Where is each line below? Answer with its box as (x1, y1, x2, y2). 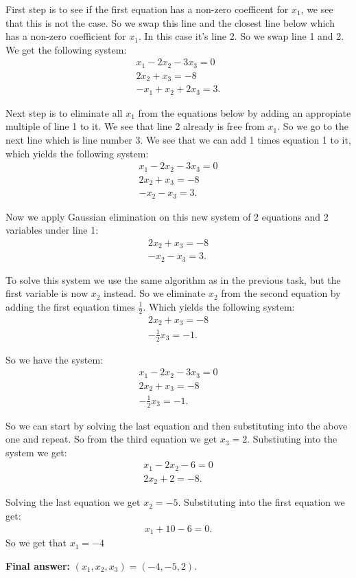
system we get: (5, 445, 67, 459)
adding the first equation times (5, 300, 135, 313)
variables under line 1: (5, 223, 99, 237)
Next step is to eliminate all (5, 105, 123, 120)
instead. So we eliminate (104, 286, 206, 300)
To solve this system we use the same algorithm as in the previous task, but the (5, 272, 341, 287)
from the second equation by (221, 286, 341, 300)
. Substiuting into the (247, 432, 337, 446)
